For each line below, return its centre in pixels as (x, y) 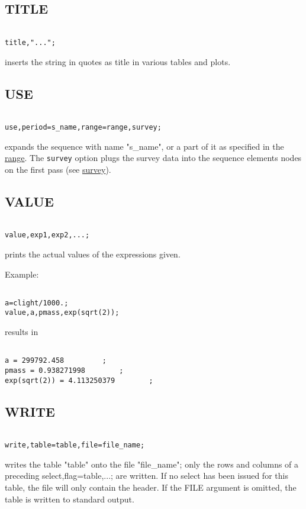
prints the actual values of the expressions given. (93, 254)
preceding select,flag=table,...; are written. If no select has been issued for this (146, 476)
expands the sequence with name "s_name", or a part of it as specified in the (144, 146)
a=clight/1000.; (37, 303)
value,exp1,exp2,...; (47, 235)
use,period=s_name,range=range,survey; (83, 127)
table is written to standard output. (70, 499)
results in (22, 332)
